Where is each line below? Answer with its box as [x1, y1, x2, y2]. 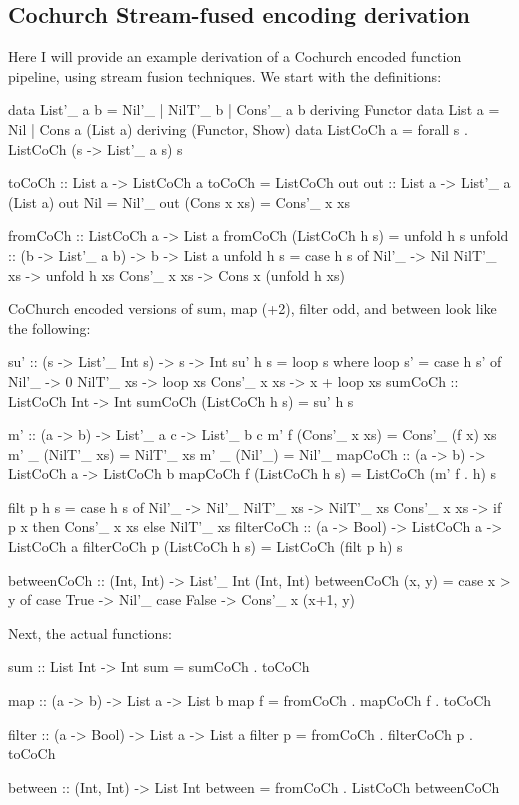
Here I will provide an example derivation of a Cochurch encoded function [8, 46, 462, 67]
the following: [8, 317, 91, 338]
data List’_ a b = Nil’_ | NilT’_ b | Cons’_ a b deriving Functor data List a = [8, 99, 500, 120]
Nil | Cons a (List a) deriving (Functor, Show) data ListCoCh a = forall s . [8, 118, 468, 139]
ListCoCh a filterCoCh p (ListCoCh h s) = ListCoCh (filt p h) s [8, 536, 403, 557]
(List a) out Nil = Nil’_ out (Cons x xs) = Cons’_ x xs [8, 191, 351, 212]
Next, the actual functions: [8, 622, 172, 643]
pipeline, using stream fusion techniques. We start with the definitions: [8, 65, 442, 86]
